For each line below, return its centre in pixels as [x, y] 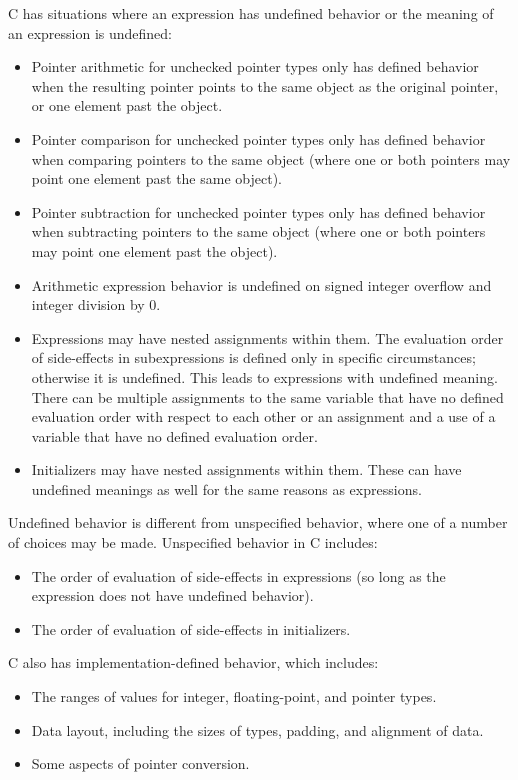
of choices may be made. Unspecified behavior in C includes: [193, 542]
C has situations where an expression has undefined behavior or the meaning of [251, 13]
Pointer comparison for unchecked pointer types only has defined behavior [258, 138]
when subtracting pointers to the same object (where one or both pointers [258, 231]
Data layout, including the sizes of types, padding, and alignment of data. [257, 729]
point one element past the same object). [156, 178]
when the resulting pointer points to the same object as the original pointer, [265, 85]
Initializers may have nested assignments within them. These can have [246, 469]
